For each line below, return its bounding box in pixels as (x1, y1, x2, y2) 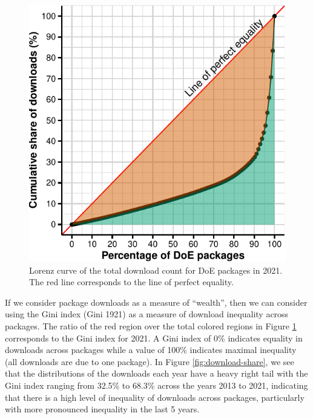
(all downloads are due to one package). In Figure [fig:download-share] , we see (5, 355, 294, 368)
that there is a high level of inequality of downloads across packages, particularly (5, 391, 305, 403)
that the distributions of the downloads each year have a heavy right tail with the (5, 367, 308, 380)
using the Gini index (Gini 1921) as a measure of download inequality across (5, 308, 289, 320)
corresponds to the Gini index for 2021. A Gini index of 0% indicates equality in (5, 331, 303, 344)
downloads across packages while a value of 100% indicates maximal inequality (5, 343, 297, 356)
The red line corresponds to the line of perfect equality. (29, 275, 234, 288)
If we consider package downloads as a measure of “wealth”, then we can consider (5, 295, 308, 308)
